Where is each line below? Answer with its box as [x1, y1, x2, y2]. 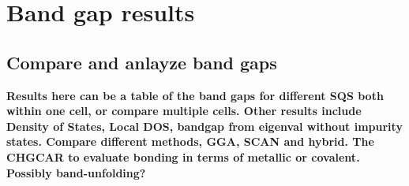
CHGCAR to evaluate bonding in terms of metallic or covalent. [6, 148, 360, 165]
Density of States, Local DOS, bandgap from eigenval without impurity [6, 117, 403, 134]
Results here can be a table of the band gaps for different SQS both [6, 87, 384, 103]
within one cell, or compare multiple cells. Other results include [6, 102, 362, 119]
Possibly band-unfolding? [6, 164, 146, 180]
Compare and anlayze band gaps [6, 50, 277, 74]
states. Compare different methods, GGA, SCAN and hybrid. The [6, 133, 374, 150]
